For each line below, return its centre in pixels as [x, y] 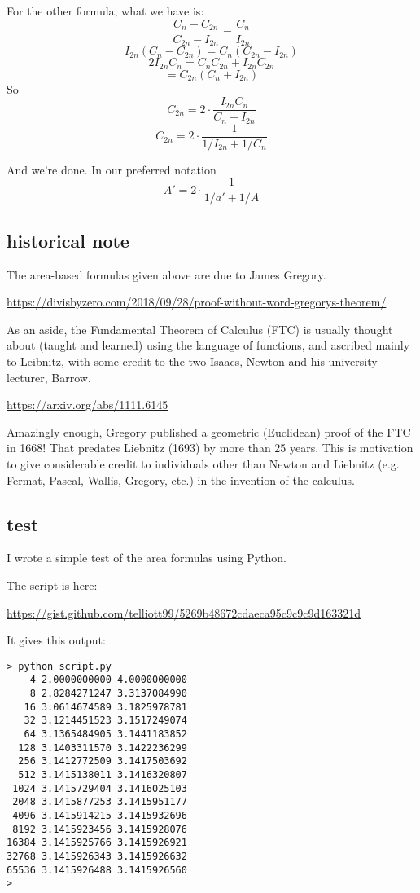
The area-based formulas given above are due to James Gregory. [166, 274]
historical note [68, 240]
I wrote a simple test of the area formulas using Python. [147, 558]
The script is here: [52, 585]
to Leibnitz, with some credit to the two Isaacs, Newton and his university [192, 361]
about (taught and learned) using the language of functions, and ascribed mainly [208, 345]
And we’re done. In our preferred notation [112, 169]
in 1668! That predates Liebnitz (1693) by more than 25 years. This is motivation [210, 448]
